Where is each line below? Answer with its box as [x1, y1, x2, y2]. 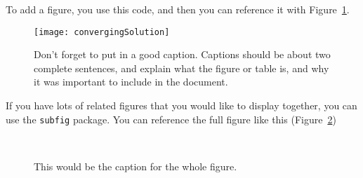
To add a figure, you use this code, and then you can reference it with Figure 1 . [6, 2, 350, 16]
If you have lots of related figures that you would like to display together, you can [6, 98, 357, 113]
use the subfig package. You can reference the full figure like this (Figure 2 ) [6, 111, 336, 126]
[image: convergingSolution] [34, 27, 170, 37]
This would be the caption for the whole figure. [34, 158, 237, 173]
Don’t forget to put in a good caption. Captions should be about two [34, 47, 331, 62]
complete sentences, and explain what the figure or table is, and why [34, 60, 329, 75]
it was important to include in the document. [34, 74, 228, 89]
